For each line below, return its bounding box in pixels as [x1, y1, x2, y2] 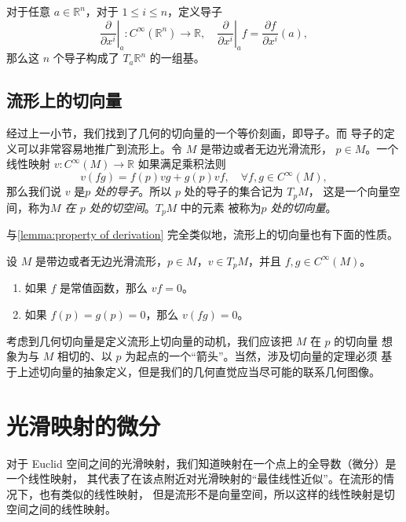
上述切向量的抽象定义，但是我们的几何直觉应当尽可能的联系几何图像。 [16, 363, 380, 379]
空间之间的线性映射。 [6, 501, 116, 517]
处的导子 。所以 [94, 183, 172, 199]
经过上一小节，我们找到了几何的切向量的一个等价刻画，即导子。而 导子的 [6, 125, 384, 141]
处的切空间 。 [89, 199, 155, 215]
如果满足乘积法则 [137, 155, 226, 172]
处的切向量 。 [270, 199, 337, 215]
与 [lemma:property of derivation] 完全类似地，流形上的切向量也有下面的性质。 [6, 226, 399, 243]
